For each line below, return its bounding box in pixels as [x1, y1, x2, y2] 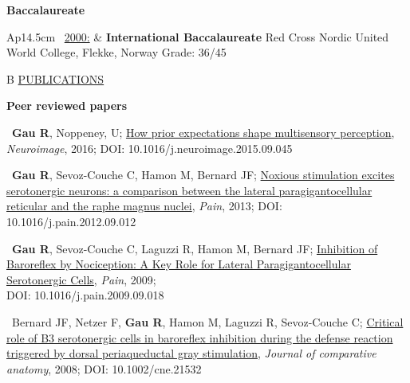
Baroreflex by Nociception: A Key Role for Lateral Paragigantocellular [6, 256, 351, 272]
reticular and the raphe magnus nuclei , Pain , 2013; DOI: [6, 197, 282, 214]
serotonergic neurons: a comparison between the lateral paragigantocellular [6, 182, 373, 198]
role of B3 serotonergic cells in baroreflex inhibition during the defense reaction [6, 329, 393, 346]
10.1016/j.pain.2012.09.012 [6, 213, 136, 229]
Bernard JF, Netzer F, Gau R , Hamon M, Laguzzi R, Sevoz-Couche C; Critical [11, 313, 404, 330]
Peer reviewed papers [6, 97, 128, 114]
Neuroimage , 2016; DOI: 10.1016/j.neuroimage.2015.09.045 [6, 139, 293, 156]
